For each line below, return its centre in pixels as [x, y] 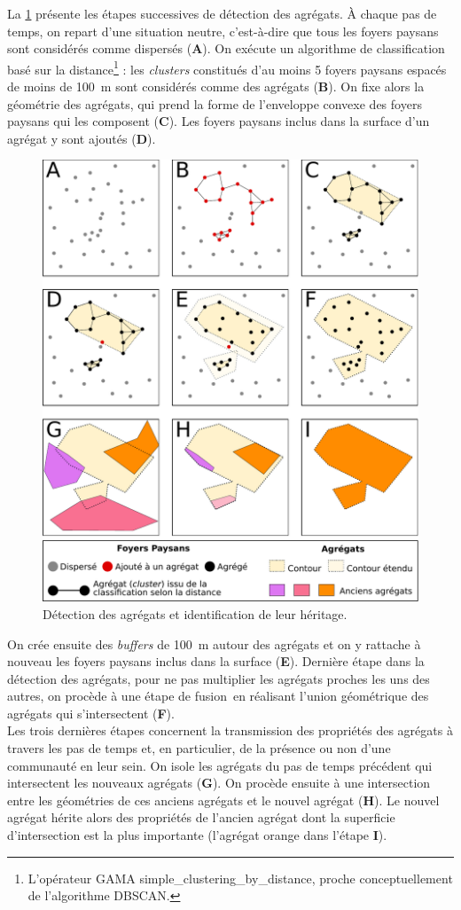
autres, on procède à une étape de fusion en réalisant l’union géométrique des [218, 696]
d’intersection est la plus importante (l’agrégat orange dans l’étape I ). [197, 835]
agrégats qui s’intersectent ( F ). [91, 713]
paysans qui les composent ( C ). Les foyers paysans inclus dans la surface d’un [219, 121]
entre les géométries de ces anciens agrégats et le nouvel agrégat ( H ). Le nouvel [223, 800]
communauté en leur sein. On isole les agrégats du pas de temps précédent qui [220, 765]
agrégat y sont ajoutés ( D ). [82, 138]
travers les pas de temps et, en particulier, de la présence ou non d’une [199, 748]
